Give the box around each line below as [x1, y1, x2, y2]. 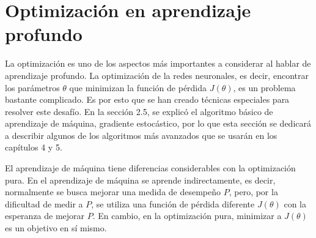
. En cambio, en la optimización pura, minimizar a [92, 209, 282, 222]
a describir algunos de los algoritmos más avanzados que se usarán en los [5, 128, 277, 141]
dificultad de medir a [5, 197, 83, 210]
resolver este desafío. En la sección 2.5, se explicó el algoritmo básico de [5, 105, 273, 117]
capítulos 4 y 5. [5, 141, 62, 154]
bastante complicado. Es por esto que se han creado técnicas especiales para [5, 93, 290, 106]
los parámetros [5, 81, 60, 94]
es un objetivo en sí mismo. [5, 221, 107, 234]
